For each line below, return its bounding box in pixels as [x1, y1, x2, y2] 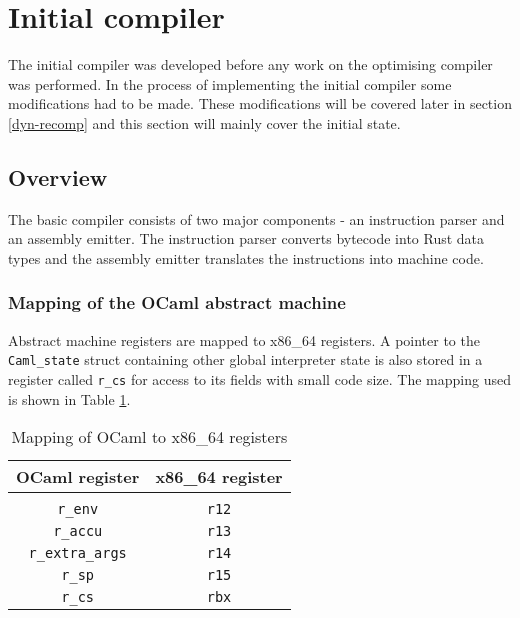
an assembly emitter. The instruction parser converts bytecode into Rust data [8, 228, 485, 249]
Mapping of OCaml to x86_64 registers [11, 425, 288, 449]
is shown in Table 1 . [8, 388, 131, 409]
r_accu [53, 523, 103, 540]
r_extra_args [28, 545, 127, 562]
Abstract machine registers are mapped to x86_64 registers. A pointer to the [8, 329, 480, 350]
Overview [8, 161, 108, 192]
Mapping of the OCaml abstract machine [8, 290, 346, 315]
